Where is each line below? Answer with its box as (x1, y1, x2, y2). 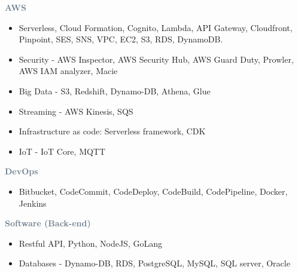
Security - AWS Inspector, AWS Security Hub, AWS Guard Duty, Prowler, (19, 53, 294, 65)
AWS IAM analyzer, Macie (19, 65, 118, 77)
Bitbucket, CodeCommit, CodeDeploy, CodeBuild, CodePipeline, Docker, (19, 185, 288, 197)
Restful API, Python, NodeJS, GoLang (19, 237, 162, 249)
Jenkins (19, 197, 47, 209)
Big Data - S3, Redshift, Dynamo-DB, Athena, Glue (19, 84, 211, 97)
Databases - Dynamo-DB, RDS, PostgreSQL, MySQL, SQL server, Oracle (19, 257, 290, 269)
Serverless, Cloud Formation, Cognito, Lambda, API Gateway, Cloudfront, (19, 21, 293, 33)
